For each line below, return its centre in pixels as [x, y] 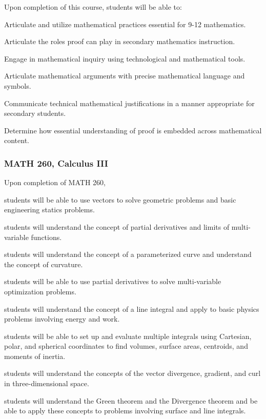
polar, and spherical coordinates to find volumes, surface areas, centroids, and [126, 346]
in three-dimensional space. [47, 383]
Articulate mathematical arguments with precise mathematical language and [125, 76]
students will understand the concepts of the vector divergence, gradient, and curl [132, 373]
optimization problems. [40, 291]
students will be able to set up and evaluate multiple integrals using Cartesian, [128, 336]
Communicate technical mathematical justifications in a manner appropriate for [129, 103]
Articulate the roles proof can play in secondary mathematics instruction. [120, 41]
